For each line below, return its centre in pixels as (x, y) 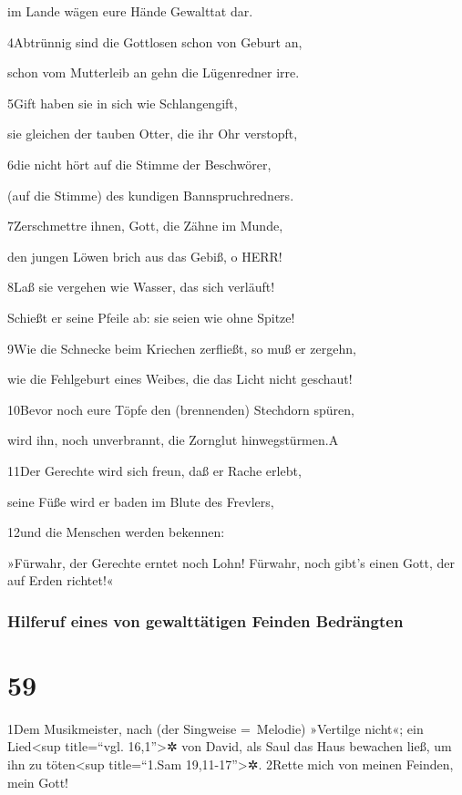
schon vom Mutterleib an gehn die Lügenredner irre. (154, 72)
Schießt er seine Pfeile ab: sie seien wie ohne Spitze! (151, 317)
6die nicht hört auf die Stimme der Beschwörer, (139, 164)
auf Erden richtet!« (61, 580)
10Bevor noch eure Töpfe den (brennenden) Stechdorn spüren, (181, 409)
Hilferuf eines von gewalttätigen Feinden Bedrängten (205, 620)
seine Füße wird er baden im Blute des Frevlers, (141, 501)
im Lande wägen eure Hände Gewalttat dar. (130, 11)
